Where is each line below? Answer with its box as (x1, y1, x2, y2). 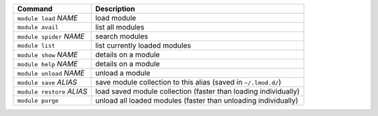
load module (94, 13, 136, 22)
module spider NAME (17, 31, 85, 41)
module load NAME (17, 13, 78, 22)
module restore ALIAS (17, 87, 87, 96)
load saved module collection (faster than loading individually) (94, 87, 300, 96)
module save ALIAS (17, 78, 77, 87)
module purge (17, 96, 59, 104)
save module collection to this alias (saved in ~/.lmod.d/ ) (94, 78, 281, 87)
